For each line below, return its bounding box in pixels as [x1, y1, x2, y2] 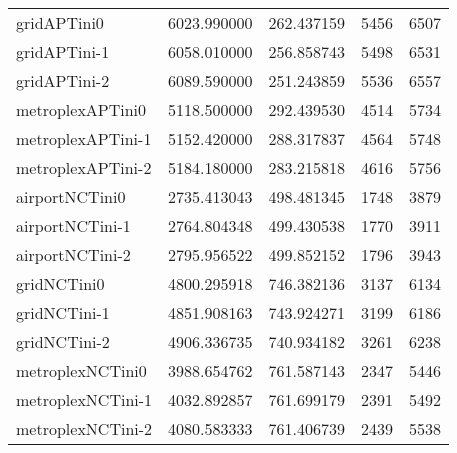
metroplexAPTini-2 [16, 156, 152, 179]
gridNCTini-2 [16, 330, 110, 353]
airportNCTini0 [16, 185, 126, 208]
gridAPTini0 [16, 11, 104, 34]
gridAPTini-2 [16, 69, 110, 92]
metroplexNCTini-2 [16, 417, 153, 440]
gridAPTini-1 [16, 40, 110, 63]
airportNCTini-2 [16, 243, 131, 266]
